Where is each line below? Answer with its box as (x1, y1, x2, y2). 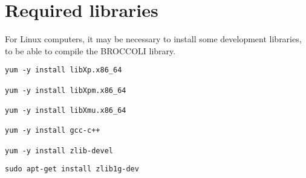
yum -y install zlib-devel (5, 146, 113, 155)
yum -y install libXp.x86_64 (5, 66, 122, 75)
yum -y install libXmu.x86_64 (5, 106, 126, 115)
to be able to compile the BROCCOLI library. (5, 44, 176, 57)
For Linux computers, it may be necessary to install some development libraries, (5, 33, 302, 45)
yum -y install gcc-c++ (5, 126, 100, 135)
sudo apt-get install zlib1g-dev (5, 165, 139, 174)
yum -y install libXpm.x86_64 (5, 86, 126, 95)
